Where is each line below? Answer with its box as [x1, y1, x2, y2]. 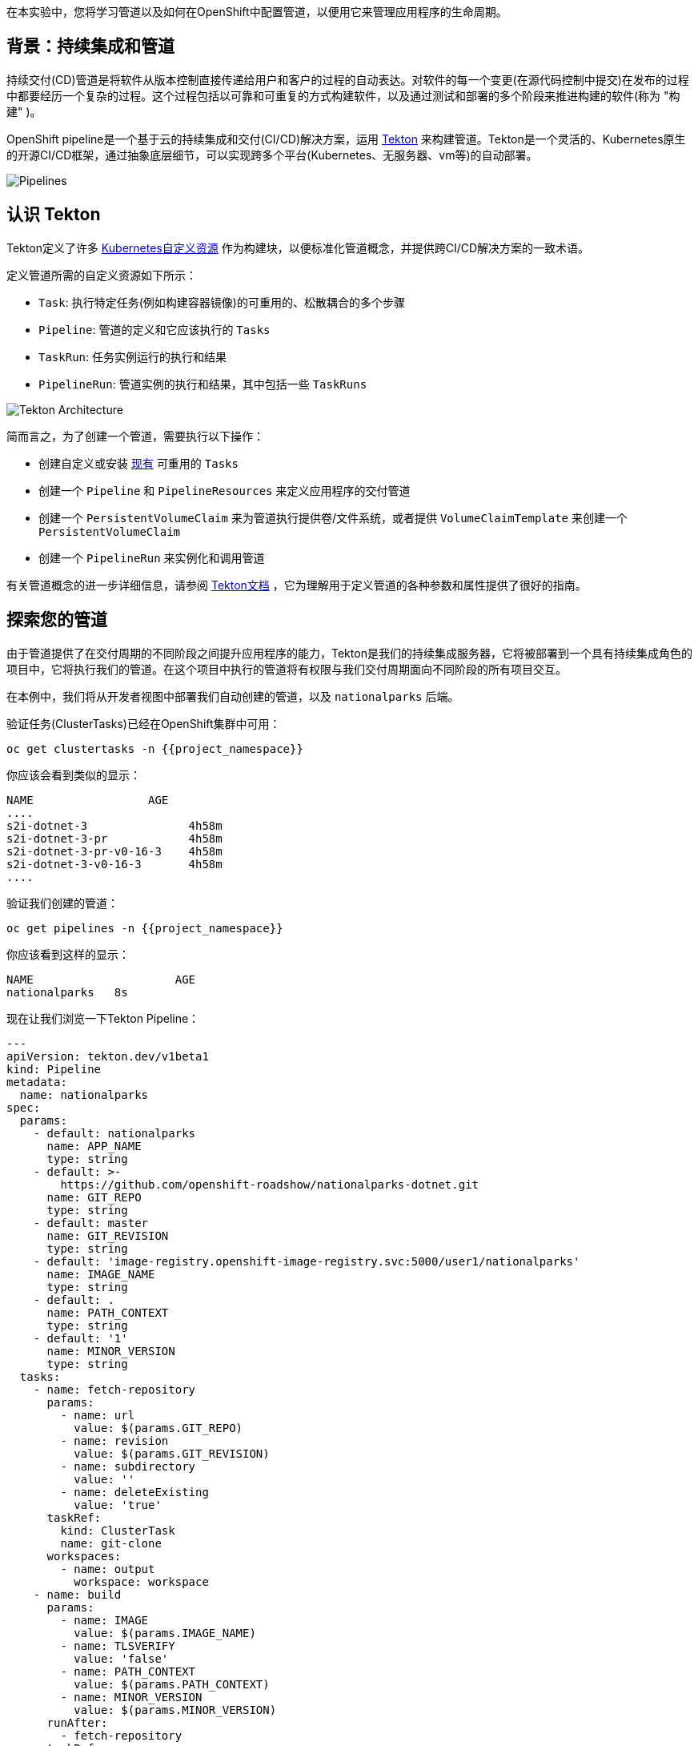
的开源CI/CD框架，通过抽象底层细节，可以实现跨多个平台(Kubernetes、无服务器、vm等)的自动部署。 [6, 147, 538, 162]
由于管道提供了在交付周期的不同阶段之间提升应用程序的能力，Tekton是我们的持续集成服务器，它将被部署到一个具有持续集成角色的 [6, 646, 692, 660]
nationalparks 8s [6, 985, 128, 999]
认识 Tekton [6, 204, 101, 225]
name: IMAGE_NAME [46, 1267, 155, 1281]
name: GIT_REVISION [46, 1229, 169, 1242]
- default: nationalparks [33, 1126, 196, 1140]
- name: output [60, 1562, 155, 1575]
